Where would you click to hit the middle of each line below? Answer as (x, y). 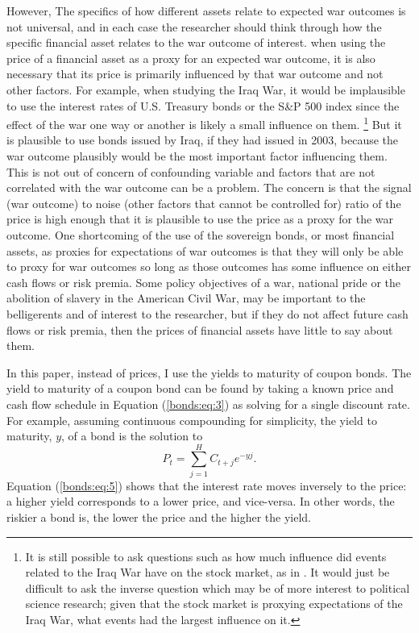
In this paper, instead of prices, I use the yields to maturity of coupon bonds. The (209, 372)
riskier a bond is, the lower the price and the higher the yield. (159, 517)
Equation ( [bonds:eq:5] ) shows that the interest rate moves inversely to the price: (207, 485)
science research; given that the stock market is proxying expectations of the (214, 604)
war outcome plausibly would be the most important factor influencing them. (197, 156)
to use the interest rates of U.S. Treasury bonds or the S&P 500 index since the (203, 105)
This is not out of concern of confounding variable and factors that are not (191, 171)
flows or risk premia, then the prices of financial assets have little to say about (200, 329)
